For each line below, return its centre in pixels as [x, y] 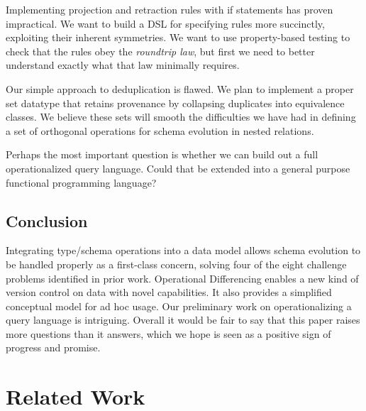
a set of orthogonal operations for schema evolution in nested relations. [160, 130]
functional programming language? [81, 182]
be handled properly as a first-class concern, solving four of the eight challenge [176, 264]
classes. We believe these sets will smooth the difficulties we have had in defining [181, 117]
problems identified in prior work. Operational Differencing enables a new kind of [182, 278]
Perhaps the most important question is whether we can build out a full [162, 154]
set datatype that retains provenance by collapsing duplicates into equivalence [175, 103]
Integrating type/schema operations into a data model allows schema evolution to [183, 250]
